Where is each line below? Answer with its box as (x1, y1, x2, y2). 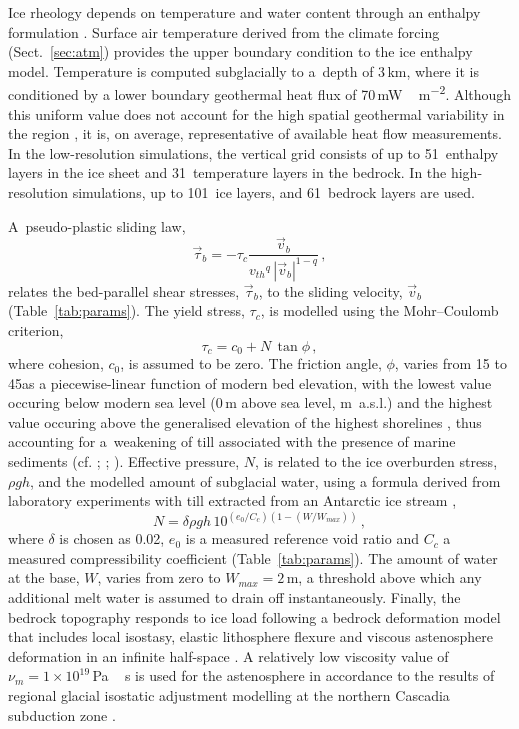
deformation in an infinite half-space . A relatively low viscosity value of (8, 645, 449, 666)
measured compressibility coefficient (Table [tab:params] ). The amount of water (8, 547, 498, 568)
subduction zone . (8, 704, 116, 725)
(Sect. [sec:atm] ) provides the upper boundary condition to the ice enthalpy (8, 41, 473, 62)
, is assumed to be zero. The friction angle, (120, 353, 382, 374)
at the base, (8, 567, 80, 588)
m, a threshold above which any (286, 567, 482, 588)
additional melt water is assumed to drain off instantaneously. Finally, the (8, 587, 461, 608)
